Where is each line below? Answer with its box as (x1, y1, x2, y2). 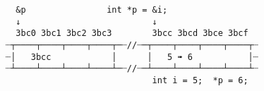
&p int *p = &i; (16, 5, 168, 15)
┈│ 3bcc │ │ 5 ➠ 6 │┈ (6, 51, 258, 62)
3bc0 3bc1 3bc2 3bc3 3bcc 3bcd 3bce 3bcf (16, 28, 248, 39)
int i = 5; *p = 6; (152, 75, 248, 85)
